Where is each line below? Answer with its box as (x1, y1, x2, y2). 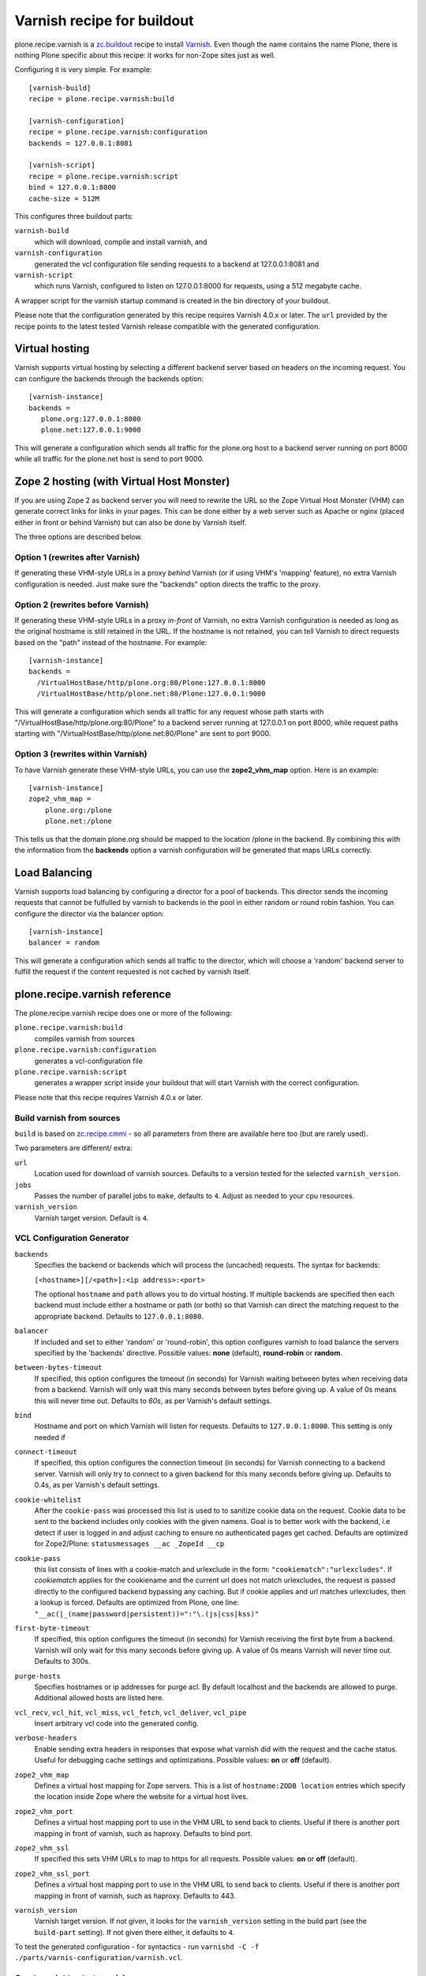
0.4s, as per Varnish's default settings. (34, 1480, 160, 1490)
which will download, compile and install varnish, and (34, 237, 207, 247)
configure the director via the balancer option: (14, 909, 165, 918)
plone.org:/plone (44, 805, 112, 814)
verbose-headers (14, 1733, 78, 1743)
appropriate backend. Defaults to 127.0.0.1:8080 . (34, 1311, 204, 1321)
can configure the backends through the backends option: (14, 374, 204, 383)
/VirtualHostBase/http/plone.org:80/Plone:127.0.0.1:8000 (36, 678, 266, 687)
